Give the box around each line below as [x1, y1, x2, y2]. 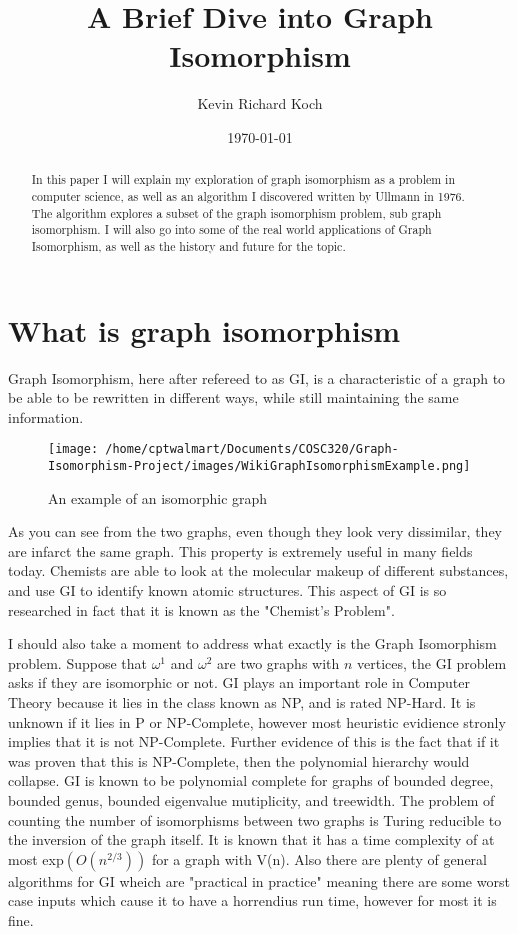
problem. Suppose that [8, 652, 147, 673]
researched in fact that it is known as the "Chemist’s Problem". [8, 599, 395, 620]
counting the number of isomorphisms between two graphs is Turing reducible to [8, 809, 502, 830]
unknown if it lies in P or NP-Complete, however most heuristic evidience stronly [8, 711, 506, 732]
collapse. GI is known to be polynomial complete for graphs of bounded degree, [8, 770, 494, 791]
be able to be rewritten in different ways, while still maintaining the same [8, 387, 459, 408]
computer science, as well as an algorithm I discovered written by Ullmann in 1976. [31, 187, 465, 204]
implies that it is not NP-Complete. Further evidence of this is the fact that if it [8, 731, 500, 752]
